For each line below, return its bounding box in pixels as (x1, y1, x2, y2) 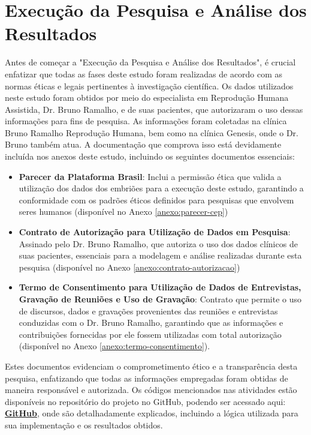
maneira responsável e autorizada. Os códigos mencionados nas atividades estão (5, 383, 297, 396)
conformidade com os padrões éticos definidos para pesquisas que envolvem (19, 193, 294, 206)
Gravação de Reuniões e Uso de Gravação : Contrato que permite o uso (19, 293, 301, 305)
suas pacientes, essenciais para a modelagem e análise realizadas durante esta (19, 249, 302, 262)
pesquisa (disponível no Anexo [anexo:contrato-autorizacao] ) (19, 260, 240, 273)
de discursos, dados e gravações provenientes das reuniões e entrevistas (19, 304, 278, 317)
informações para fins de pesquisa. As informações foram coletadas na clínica (5, 115, 287, 127)
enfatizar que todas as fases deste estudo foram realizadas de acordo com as (5, 67, 283, 80)
